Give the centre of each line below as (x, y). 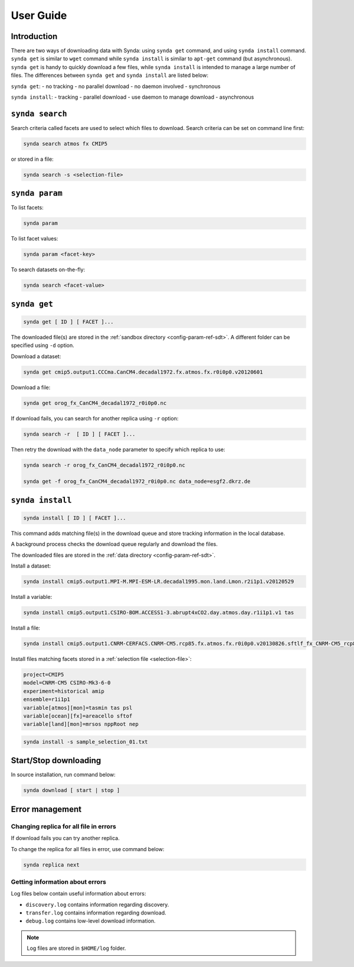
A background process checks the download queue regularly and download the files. (114, 544)
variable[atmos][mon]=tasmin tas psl (78, 708)
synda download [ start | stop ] (72, 790)
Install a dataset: (31, 566)
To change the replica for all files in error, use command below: (88, 849)
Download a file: (31, 387)
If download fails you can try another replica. (65, 838)
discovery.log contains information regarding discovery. (97, 904)
